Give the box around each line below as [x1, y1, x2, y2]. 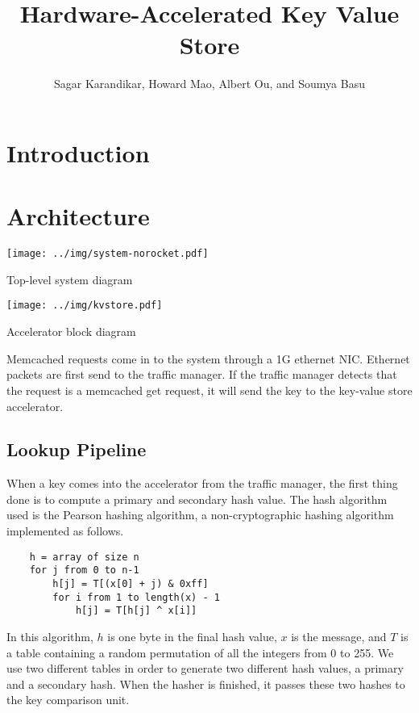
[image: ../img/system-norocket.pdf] [6, 248, 209, 260]
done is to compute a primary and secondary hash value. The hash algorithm [6, 490, 388, 507]
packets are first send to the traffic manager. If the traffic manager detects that [6, 366, 397, 383]
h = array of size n [29, 551, 139, 563]
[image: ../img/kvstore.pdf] [6, 300, 163, 312]
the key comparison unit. [6, 691, 130, 708]
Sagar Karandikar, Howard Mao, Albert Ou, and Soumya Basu [54, 75, 365, 92]
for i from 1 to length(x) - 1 [52, 591, 220, 603]
